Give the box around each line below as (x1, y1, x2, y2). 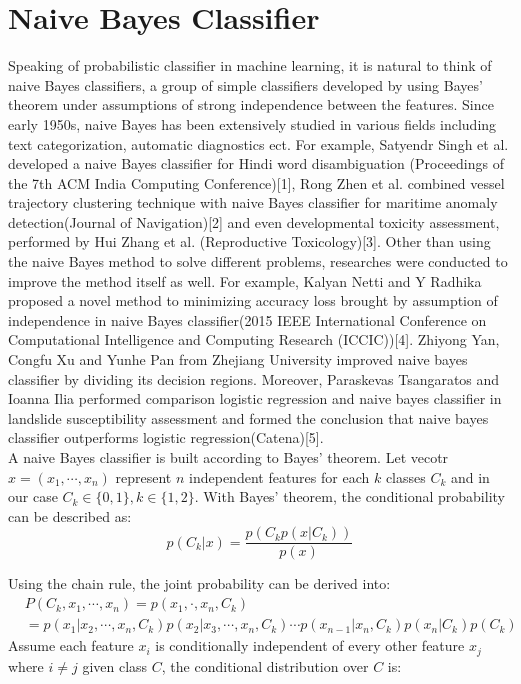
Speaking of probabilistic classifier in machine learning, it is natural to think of (8, 55, 492, 76)
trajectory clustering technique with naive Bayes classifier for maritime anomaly (8, 192, 498, 213)
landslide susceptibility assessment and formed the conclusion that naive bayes (8, 407, 489, 428)
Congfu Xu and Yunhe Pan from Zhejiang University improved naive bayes (8, 349, 468, 370)
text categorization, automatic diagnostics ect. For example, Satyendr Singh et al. (8, 133, 509, 154)
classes (385, 466, 426, 487)
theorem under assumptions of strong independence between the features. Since (8, 94, 494, 115)
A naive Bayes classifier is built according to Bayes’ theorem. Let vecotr (8, 447, 449, 467)
